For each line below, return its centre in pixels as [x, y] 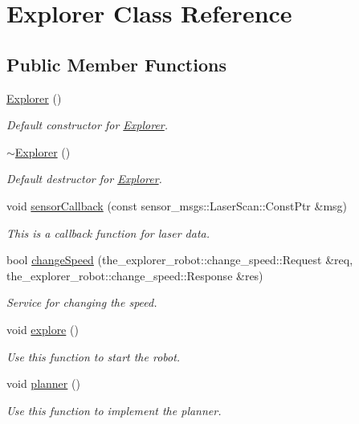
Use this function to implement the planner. [114, 410]
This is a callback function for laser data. [108, 232]
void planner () [43, 383]
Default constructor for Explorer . [88, 125]
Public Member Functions [116, 64]
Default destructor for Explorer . [84, 179]
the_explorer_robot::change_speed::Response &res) [135, 275]
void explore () [43, 329]
